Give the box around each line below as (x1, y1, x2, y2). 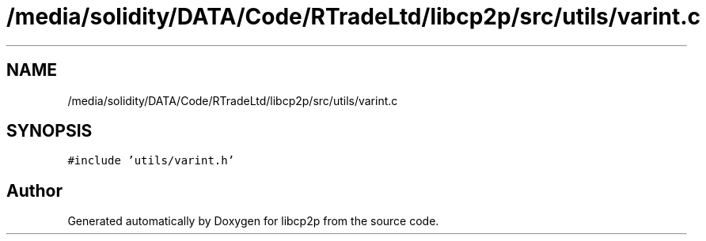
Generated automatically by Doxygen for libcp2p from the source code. (67, 214, 439, 228)
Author (6, 180, 63, 201)
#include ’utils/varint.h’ (67, 154, 235, 168)
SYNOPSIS (6, 121, 93, 141)
